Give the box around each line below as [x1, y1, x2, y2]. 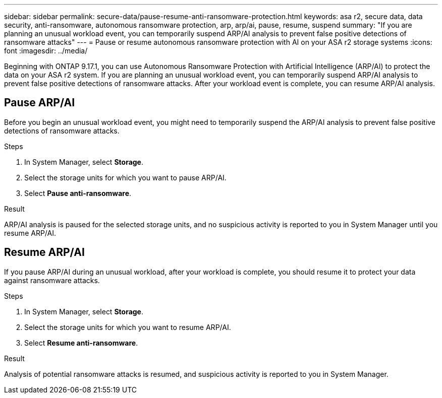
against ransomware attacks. [4, 276, 100, 285]
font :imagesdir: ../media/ [4, 46, 88, 55]
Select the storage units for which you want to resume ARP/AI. [24, 322, 231, 331]
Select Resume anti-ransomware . [24, 338, 138, 347]
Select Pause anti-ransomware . [24, 188, 132, 197]
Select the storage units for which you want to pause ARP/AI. [24, 173, 227, 182]
